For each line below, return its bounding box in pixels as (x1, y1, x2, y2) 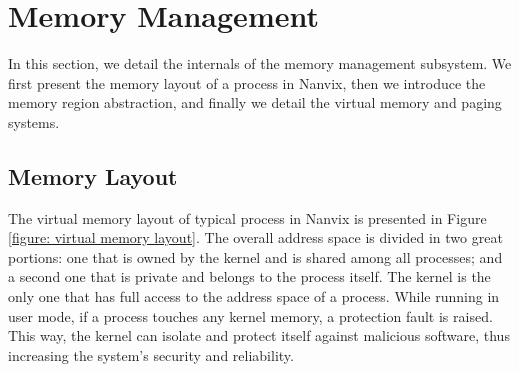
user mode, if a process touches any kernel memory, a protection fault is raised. (8, 305, 493, 326)
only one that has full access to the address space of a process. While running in (8, 286, 500, 307)
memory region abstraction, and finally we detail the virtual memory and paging (8, 92, 502, 113)
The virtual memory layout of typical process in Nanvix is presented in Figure (8, 207, 487, 228)
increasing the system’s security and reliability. (8, 344, 294, 365)
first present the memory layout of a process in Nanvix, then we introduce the (8, 72, 486, 93)
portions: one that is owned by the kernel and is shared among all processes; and (8, 246, 503, 267)
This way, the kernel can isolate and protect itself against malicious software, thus (8, 325, 510, 346)
